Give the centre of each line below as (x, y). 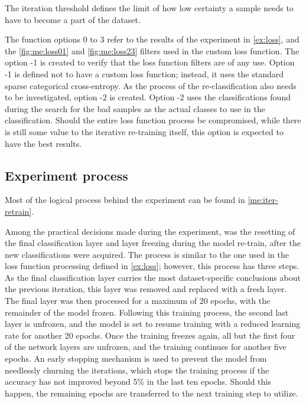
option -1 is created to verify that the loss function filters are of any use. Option (150, 62)
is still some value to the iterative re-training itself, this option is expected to (144, 131)
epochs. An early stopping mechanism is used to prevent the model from (136, 358)
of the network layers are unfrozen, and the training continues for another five (146, 347)
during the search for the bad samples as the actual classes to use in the (135, 108)
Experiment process (66, 175)
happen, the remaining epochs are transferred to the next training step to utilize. (152, 393)
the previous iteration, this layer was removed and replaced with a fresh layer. (146, 289)
